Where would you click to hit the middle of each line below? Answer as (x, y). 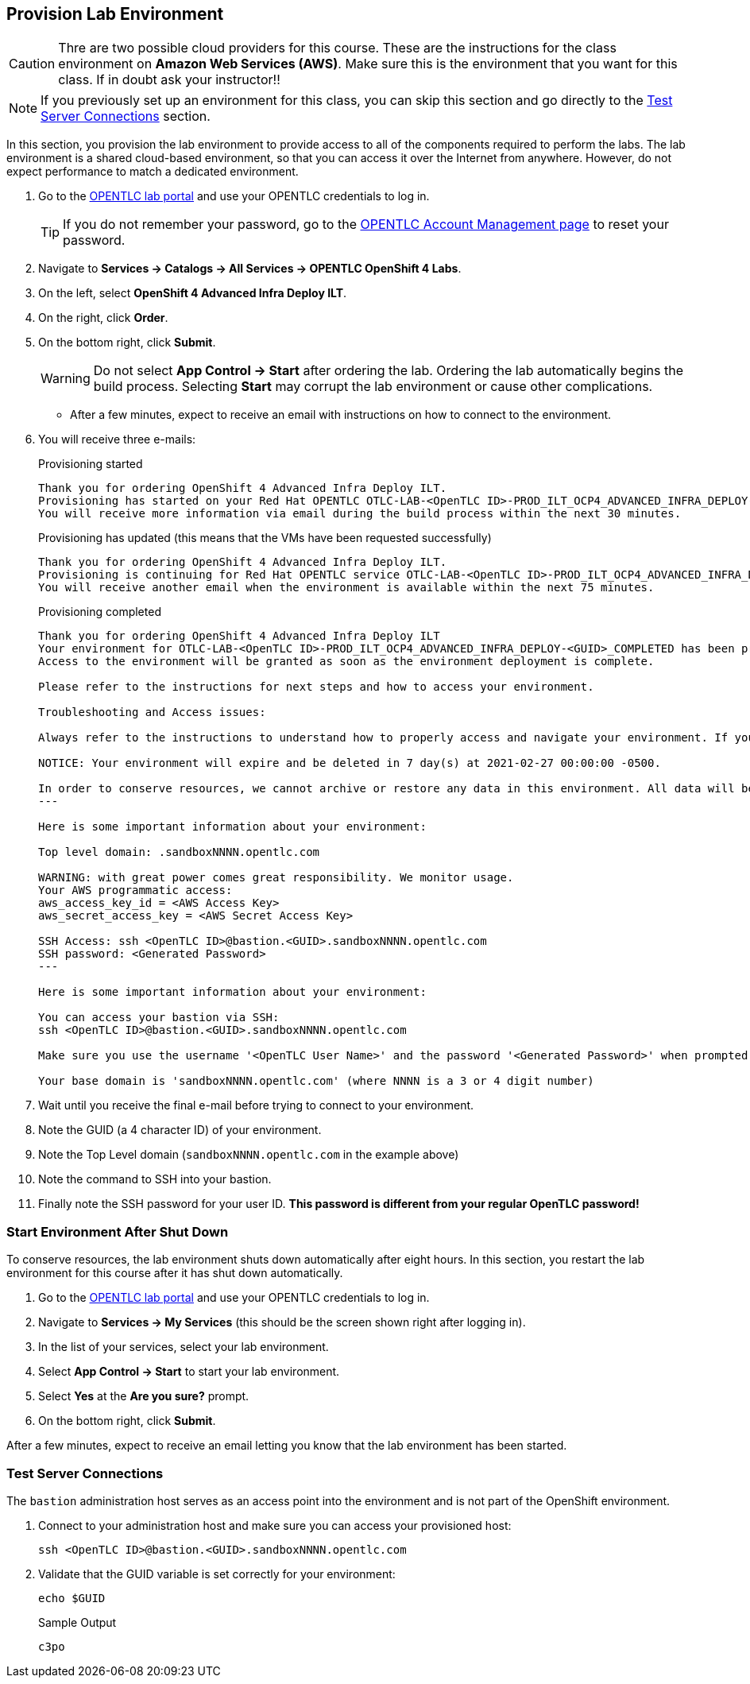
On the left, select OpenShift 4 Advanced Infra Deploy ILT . (193, 293)
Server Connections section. (126, 116)
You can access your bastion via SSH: (159, 1018)
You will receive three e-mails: (117, 439)
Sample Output (77, 1622)
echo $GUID (72, 1598)
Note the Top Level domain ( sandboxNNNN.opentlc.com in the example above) (249, 1155)
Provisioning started (91, 464)
